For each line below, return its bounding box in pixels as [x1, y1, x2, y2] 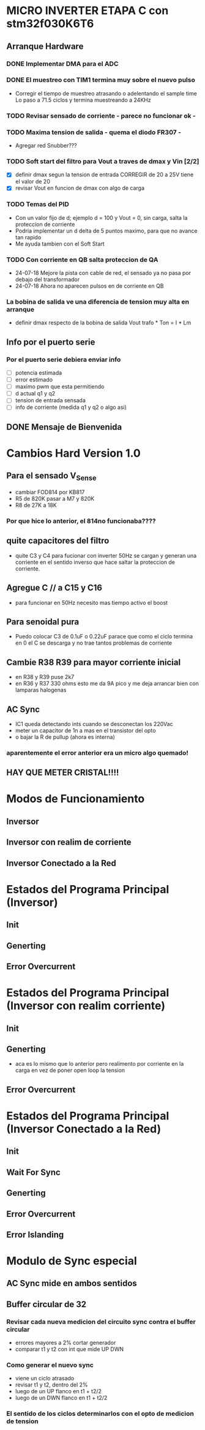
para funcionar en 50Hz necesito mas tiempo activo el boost [15, 599, 168, 606]
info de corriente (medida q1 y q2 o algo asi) [15, 403, 127, 411]
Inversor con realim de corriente [6, 837, 132, 848]
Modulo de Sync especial [6, 1254, 138, 1268]
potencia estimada [15, 369, 62, 376]
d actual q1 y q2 [15, 390, 56, 397]
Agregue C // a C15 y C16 [6, 583, 103, 593]
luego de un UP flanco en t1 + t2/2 [15, 1388, 102, 1395]
